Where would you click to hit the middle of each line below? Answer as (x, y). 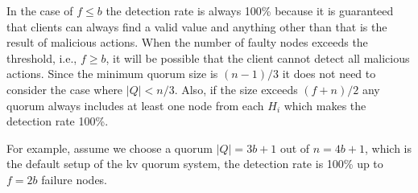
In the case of (40, 10)
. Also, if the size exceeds (236, 89)
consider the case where (65, 89)
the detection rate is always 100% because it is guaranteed (250, 10)
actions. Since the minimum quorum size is (112, 74)
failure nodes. (74, 179)
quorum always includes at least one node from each (135, 105)
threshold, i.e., (42, 57)
